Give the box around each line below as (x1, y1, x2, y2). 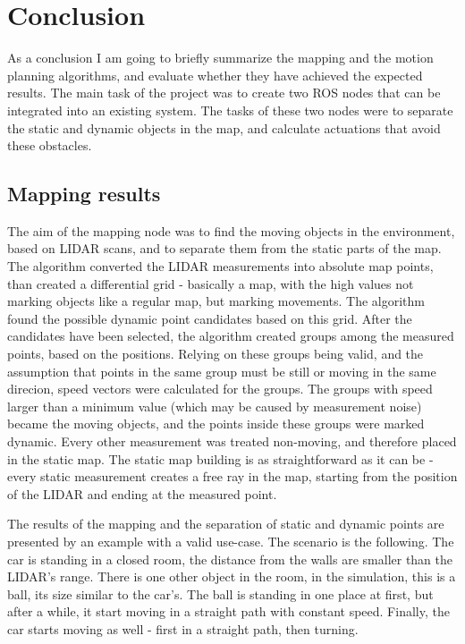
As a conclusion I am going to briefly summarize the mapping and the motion (7, 48, 434, 67)
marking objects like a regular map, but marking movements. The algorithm (7, 292, 426, 310)
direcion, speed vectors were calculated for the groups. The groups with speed (7, 379, 433, 398)
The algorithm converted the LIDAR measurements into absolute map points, (7, 257, 434, 275)
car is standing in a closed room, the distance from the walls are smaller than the (7, 549, 453, 568)
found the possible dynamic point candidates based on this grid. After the (7, 309, 412, 327)
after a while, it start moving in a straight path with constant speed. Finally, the (7, 602, 450, 621)
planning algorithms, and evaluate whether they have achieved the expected (7, 65, 423, 84)
